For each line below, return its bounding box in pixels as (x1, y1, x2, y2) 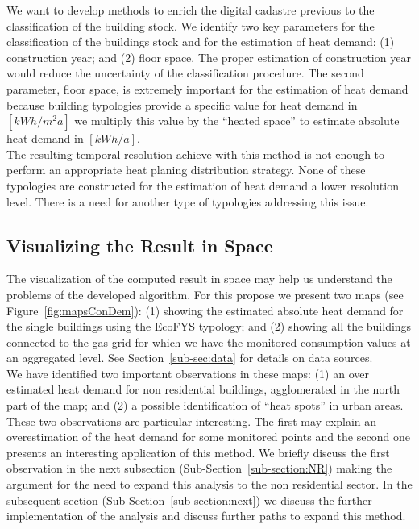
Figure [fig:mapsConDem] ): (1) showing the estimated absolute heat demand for (6, 302, 404, 319)
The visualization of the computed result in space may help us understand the (6, 270, 392, 287)
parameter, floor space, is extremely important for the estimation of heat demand (6, 80, 409, 97)
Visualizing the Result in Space (6, 232, 273, 257)
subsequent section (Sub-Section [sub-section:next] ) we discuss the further (6, 491, 372, 508)
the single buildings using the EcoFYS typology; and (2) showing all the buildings (6, 318, 412, 335)
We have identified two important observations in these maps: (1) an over (6, 364, 369, 381)
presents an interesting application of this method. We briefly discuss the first (6, 444, 390, 460)
